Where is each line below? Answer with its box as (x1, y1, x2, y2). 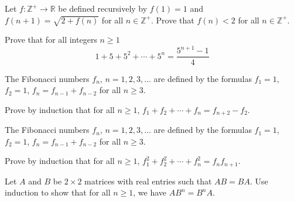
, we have (133, 186, 167, 198)
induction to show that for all (5, 186, 111, 198)
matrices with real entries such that (84, 174, 212, 187)
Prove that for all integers (5, 33, 97, 46)
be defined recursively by (58, 2, 148, 14)
